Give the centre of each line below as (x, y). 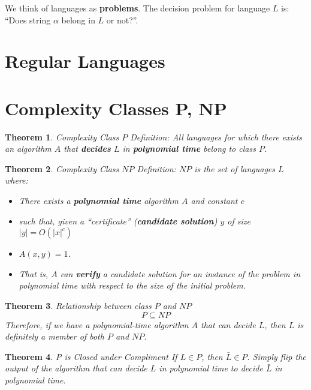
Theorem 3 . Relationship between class (78, 306)
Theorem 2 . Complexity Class (62, 168)
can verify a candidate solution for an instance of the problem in (180, 273)
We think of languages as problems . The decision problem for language (138, 8)
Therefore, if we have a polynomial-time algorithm (97, 324)
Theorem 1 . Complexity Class (62, 136)
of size (239, 220)
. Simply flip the (277, 356)
